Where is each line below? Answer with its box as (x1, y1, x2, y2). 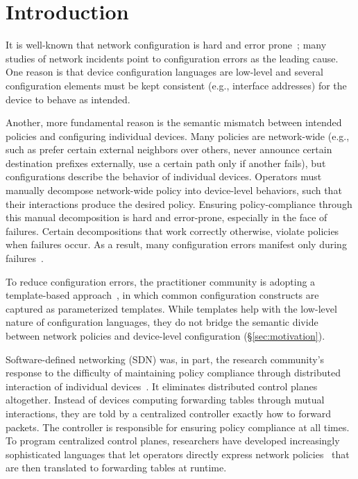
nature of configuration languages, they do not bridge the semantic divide (6, 315, 318, 329)
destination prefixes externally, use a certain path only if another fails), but (6, 155, 326, 170)
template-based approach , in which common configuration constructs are (6, 288, 319, 302)
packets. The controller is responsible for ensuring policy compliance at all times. (6, 419, 350, 434)
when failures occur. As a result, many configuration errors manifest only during (6, 237, 347, 252)
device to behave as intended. (6, 92, 130, 106)
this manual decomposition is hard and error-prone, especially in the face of (6, 210, 327, 225)
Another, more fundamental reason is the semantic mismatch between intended (6, 115, 342, 130)
